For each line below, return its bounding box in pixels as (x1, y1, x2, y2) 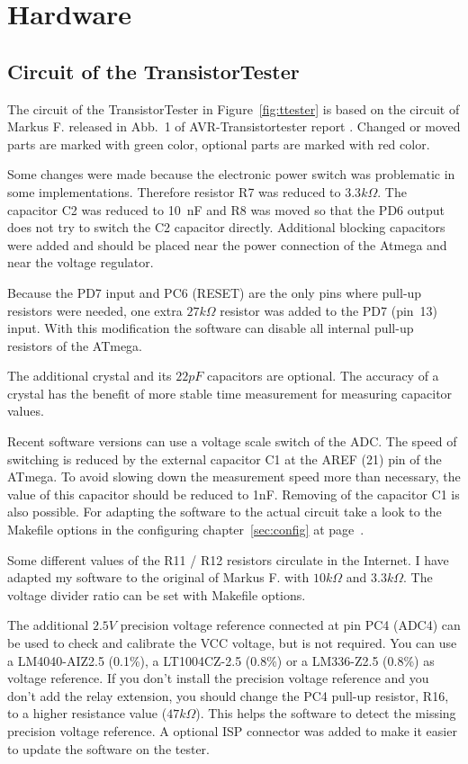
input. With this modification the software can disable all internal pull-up (7, 319, 414, 337)
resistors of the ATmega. (7, 336, 143, 355)
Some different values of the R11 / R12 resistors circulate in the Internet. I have (7, 550, 449, 569)
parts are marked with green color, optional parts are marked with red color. (7, 134, 430, 153)
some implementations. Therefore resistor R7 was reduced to (7, 182, 341, 201)
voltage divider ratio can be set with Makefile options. (7, 585, 306, 604)
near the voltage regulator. (7, 253, 154, 272)
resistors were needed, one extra (7, 301, 183, 319)
